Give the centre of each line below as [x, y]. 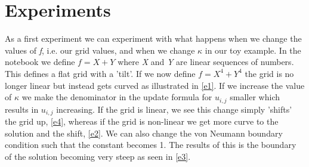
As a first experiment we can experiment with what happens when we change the [153, 38]
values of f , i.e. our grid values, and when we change [100, 50]
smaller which [255, 97]
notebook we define [40, 62]
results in [22, 109]
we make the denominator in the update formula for [117, 97]
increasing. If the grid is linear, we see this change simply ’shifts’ [174, 109]
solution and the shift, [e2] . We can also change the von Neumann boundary [144, 133]
